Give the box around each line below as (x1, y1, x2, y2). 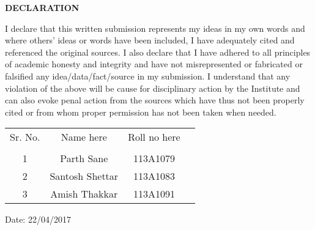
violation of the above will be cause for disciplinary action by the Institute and (5, 81, 300, 94)
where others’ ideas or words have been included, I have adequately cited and (5, 34, 295, 46)
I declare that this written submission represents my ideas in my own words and (5, 21, 305, 34)
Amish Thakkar (50, 187, 118, 201)
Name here (61, 130, 107, 144)
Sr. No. (10, 130, 40, 144)
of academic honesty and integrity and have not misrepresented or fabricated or (5, 57, 303, 70)
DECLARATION (5, 1, 80, 13)
